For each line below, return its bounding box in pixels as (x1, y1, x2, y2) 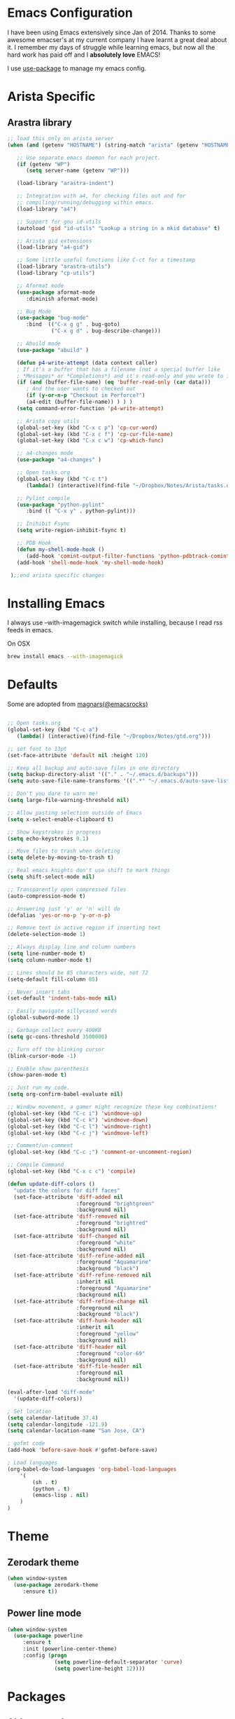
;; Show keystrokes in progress (7, 829, 101, 836)
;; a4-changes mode (16, 450, 73, 457)
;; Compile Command (7, 1162, 64, 1169)
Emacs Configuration (7, 5, 133, 21)
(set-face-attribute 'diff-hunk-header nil (13, 1317, 142, 1324)
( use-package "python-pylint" (16, 501, 105, 508)
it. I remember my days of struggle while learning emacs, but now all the (7, 43, 215, 51)
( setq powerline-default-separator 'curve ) (54, 1658, 183, 1666)
